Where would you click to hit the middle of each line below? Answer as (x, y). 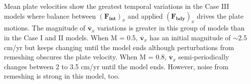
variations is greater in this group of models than (171, 28)
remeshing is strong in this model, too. (62, 76)
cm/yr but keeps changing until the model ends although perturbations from (119, 47)
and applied (145, 15)
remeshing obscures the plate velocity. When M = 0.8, (85, 57)
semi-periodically (204, 57)
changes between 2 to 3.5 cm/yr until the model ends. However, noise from (116, 66)
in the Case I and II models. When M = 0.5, (71, 37)
